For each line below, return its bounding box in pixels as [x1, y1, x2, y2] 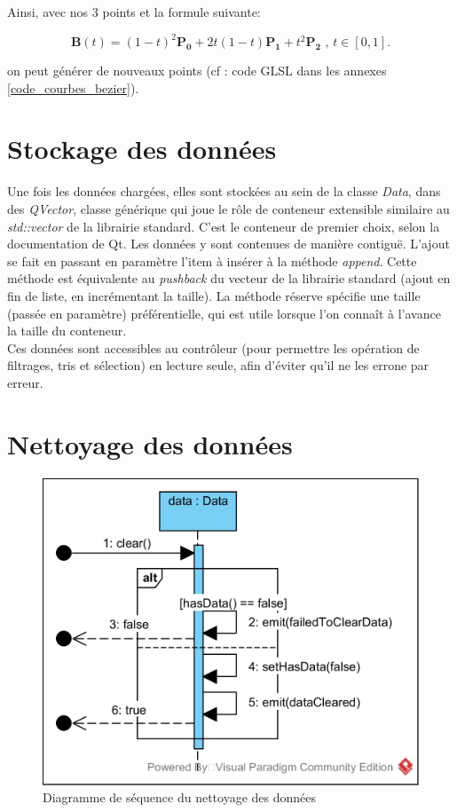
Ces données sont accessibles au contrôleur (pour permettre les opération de [7, 338, 420, 357]
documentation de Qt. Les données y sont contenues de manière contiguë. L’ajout [7, 234, 450, 253]
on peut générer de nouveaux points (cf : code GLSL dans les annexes [7, 61, 387, 80]
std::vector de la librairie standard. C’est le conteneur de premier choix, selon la [7, 217, 440, 235]
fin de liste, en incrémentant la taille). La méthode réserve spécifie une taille [7, 286, 421, 304]
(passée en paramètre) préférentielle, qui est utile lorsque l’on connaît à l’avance [7, 304, 441, 322]
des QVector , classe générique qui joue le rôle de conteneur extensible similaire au [7, 200, 450, 217]
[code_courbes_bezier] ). [7, 78, 139, 97]
